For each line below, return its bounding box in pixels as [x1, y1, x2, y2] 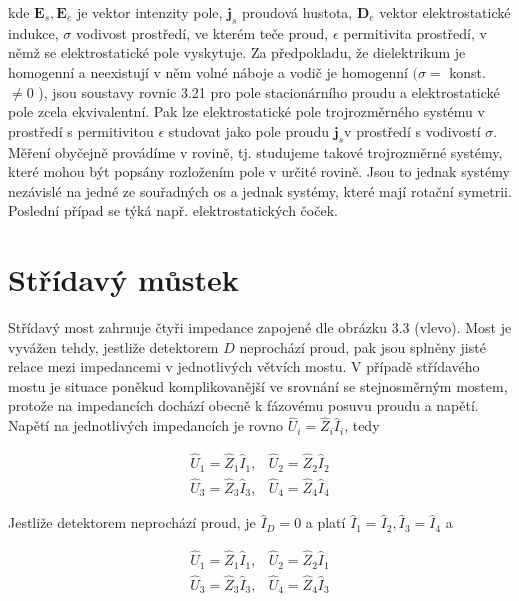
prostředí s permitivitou [8, 120, 154, 141]
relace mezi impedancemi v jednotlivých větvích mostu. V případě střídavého [8, 356, 480, 377]
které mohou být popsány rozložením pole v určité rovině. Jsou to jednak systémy [8, 161, 510, 182]
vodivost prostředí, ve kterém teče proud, [75, 22, 329, 43]
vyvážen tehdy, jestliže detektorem [8, 336, 219, 357]
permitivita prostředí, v [343, 22, 487, 43]
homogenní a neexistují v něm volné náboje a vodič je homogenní [8, 61, 408, 82]
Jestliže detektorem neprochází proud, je [8, 512, 256, 533]
